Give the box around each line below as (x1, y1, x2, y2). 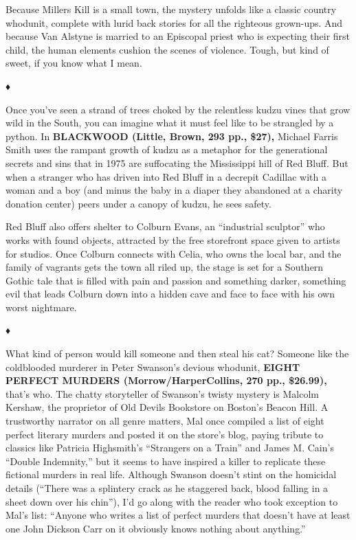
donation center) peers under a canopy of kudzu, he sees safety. (5, 196, 271, 210)
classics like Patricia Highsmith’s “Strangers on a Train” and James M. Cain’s (5, 440, 334, 455)
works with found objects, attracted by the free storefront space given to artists (5, 232, 340, 247)
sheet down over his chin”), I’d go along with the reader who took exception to (5, 494, 338, 508)
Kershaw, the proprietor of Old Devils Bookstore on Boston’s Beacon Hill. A (5, 400, 329, 414)
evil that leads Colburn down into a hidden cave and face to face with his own (5, 286, 335, 301)
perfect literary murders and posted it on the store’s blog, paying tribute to (5, 427, 324, 441)
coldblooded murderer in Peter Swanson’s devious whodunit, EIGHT (5, 359, 300, 374)
